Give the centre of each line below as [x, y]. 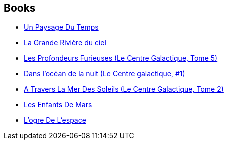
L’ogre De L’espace [55, 120]
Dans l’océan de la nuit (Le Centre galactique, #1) [104, 74]
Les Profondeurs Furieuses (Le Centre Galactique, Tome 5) [121, 58]
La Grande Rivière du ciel [65, 43]
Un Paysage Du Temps [61, 27]
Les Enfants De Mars [58, 105]
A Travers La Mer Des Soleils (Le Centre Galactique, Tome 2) [124, 89]
